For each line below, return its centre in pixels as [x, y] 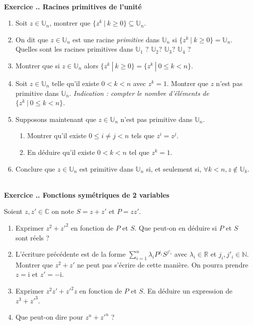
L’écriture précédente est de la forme [71, 254]
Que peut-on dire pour [49, 317]
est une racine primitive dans [116, 39]
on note [63, 211]
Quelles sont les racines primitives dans [74, 49]
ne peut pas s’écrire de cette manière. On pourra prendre [163, 264]
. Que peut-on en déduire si [176, 227]
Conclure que [35, 168]
